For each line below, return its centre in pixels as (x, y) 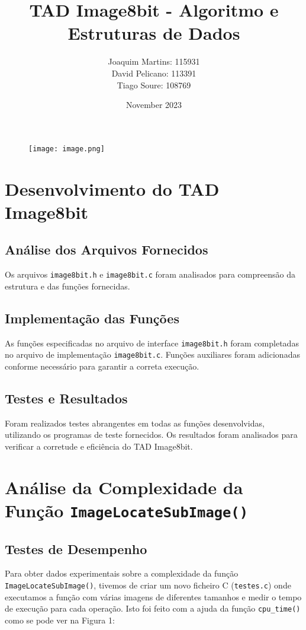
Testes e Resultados (66, 398)
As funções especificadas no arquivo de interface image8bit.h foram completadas (152, 343)
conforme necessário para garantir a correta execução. (102, 366)
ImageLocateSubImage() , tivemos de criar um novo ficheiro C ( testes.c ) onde (148, 585)
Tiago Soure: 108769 (154, 85)
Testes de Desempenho (76, 548)
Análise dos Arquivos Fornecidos (107, 249)
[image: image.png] (67, 149)
